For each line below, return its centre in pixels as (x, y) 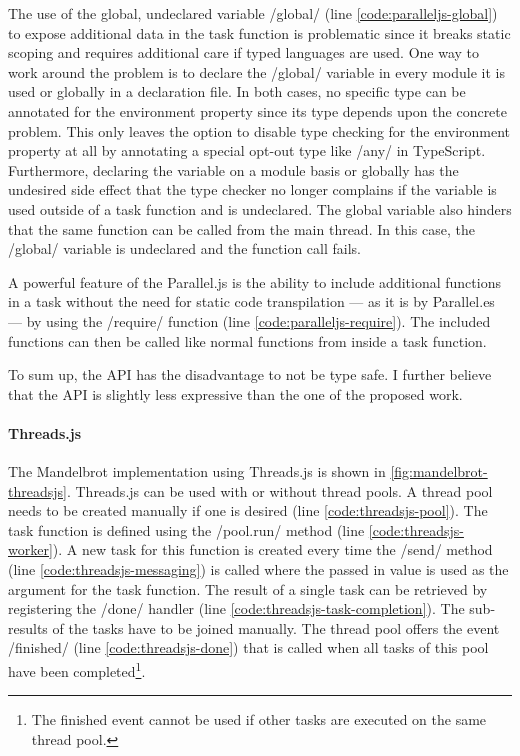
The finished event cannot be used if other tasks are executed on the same (259, 719)
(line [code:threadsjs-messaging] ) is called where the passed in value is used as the (258, 569)
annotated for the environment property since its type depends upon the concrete (257, 110)
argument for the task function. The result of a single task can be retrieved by (248, 588)
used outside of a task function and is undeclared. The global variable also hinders (260, 208)
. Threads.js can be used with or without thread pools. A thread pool (279, 490)
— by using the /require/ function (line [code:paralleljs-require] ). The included (249, 320)
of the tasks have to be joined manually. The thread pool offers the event (276, 627)
